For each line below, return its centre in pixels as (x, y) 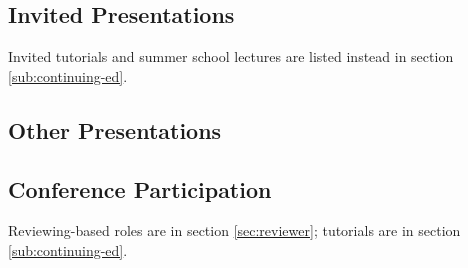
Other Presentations (115, 129)
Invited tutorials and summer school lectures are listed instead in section (231, 56)
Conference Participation (140, 188)
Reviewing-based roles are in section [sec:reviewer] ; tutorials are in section (234, 230)
